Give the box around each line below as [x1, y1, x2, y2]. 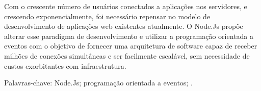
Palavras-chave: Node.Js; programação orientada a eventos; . [4, 77, 193, 88]
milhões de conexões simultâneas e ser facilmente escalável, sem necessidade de [4, 50, 250, 61]
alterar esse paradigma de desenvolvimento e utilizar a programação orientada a [4, 30, 253, 41]
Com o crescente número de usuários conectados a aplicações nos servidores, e [4, 1, 247, 11]
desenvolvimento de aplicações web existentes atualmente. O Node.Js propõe [4, 21, 243, 31]
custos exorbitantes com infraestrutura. [4, 60, 126, 71]
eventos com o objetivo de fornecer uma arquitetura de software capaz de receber [4, 40, 257, 51]
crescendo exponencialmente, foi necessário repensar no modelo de [4, 11, 211, 21]
